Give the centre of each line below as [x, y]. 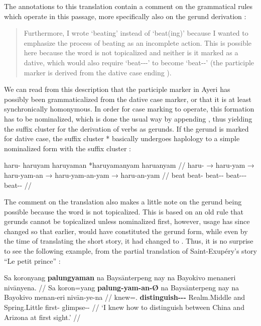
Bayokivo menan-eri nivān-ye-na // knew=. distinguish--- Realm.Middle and [125, 297]
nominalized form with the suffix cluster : [68, 148]
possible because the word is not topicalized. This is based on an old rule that [124, 211]
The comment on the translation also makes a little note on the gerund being [123, 202]
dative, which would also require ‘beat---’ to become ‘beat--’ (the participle [139, 62]
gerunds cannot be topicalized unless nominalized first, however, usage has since [127, 221]
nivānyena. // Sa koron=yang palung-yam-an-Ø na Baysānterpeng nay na [121, 287]
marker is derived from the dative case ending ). [98, 72]
